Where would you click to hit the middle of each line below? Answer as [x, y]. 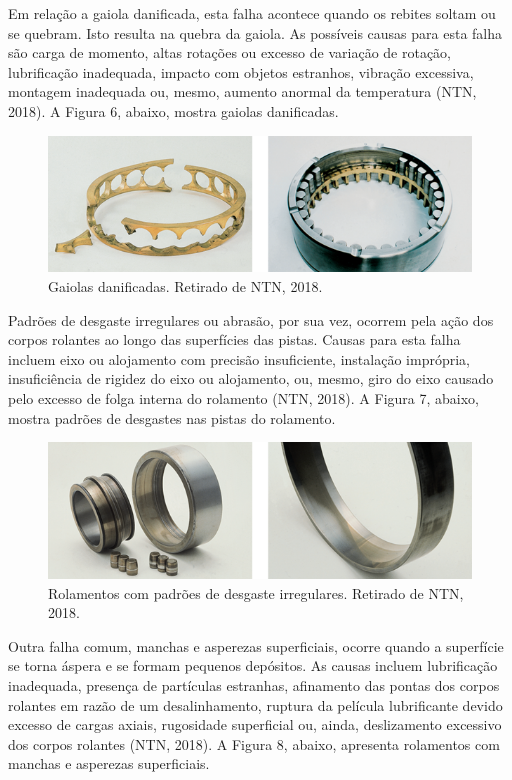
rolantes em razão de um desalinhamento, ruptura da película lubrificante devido [255, 704]
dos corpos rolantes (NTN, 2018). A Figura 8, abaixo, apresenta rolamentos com [254, 743]
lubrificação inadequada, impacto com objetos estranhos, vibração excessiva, [241, 71]
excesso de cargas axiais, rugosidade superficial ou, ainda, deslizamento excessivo [255, 724]
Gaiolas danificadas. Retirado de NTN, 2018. [185, 286]
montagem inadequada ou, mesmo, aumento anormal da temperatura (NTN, [242, 91]
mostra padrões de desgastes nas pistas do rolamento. [172, 417]
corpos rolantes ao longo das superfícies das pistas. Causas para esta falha [234, 339]
